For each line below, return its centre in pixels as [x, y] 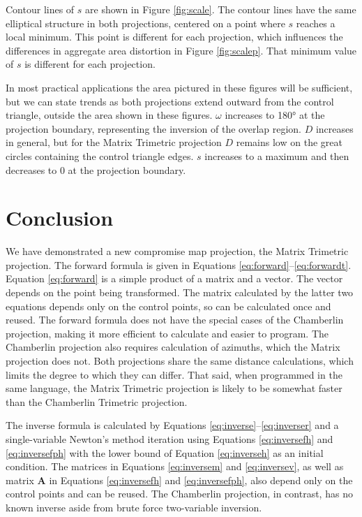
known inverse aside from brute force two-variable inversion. [134, 507]
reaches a [316, 23]
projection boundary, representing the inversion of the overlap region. [153, 128]
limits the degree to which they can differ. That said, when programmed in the [174, 374]
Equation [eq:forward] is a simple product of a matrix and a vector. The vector [174, 278]
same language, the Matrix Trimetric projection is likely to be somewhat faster [174, 388]
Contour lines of [40, 9]
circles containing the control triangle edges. [100, 155]
